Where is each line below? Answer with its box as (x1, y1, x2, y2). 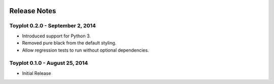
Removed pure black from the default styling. (22, 40, 117, 46)
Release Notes (9, 7, 56, 15)
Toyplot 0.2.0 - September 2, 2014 (9, 22, 96, 29)
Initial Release (22, 70, 51, 76)
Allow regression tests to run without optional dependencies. (22, 47, 149, 53)
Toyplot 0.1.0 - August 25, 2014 (9, 60, 88, 67)
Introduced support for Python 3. (22, 33, 91, 39)
